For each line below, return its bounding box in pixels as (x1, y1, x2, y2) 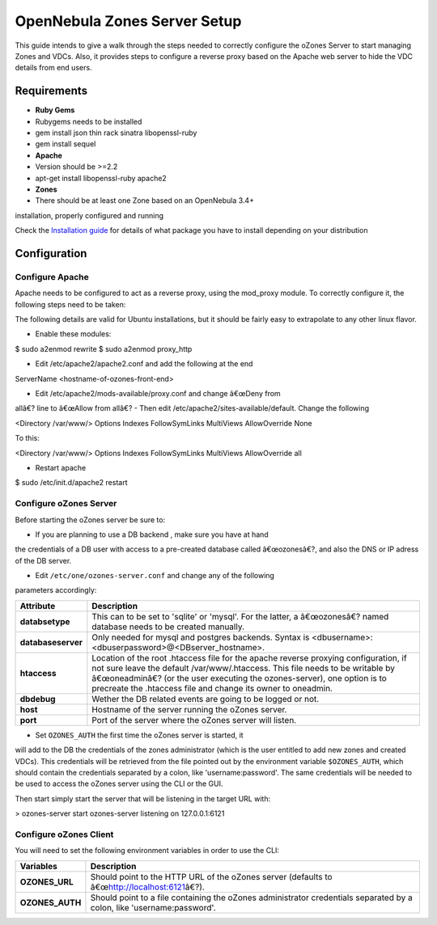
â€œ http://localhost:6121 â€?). (90, 881, 206, 893)
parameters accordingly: (15, 585, 97, 595)
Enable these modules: (35, 329, 112, 339)
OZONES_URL (19, 876, 74, 887)
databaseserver (19, 636, 83, 648)
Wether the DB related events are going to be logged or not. (91, 693, 320, 704)
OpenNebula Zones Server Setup (15, 12, 242, 30)
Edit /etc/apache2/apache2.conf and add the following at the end (35, 359, 253, 369)
